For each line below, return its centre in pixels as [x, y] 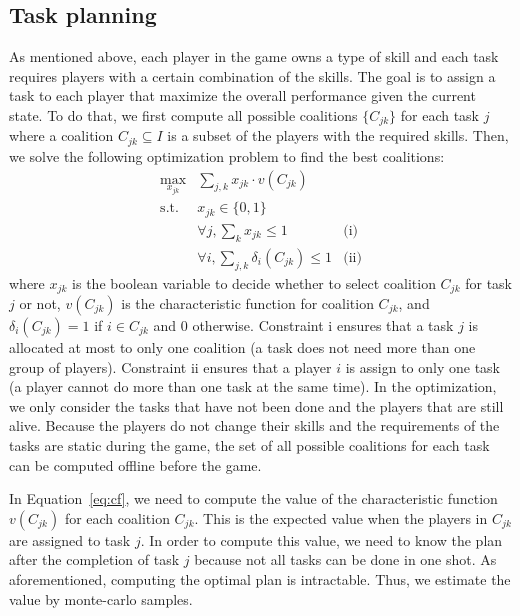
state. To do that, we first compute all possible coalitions [183, 114]
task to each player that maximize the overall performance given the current [242, 95]
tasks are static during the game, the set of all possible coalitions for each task [249, 444]
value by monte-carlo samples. [101, 598]
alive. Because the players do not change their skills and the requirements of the [254, 425]
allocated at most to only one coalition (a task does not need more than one [242, 346]
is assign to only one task [422, 366]
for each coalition [117, 517]
